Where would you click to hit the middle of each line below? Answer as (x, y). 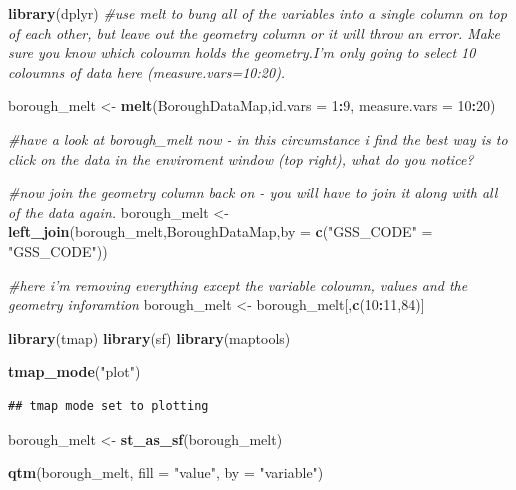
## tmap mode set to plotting (108, 405)
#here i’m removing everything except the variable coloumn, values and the (238, 284)
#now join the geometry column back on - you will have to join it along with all (253, 192)
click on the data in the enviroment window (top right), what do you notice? (241, 158)
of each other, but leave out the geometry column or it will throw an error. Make (254, 32)
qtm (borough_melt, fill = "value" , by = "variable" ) (166, 472)
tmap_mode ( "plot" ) (74, 371)
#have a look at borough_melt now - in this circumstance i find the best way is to (258, 138)
